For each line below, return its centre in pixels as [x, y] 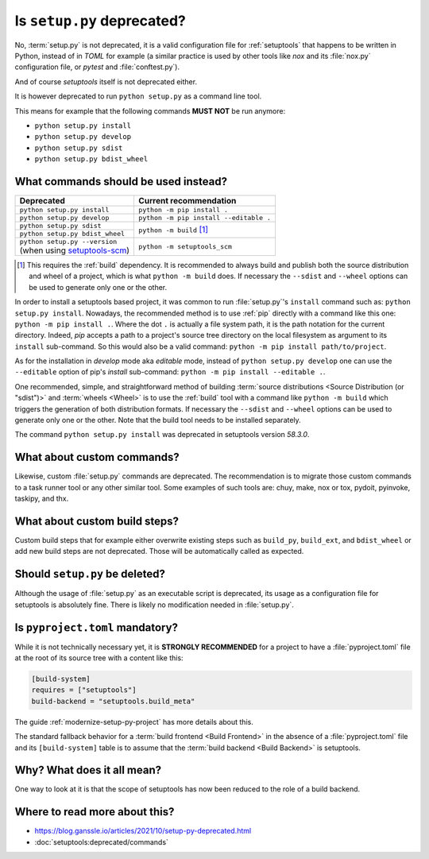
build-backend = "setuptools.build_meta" [113, 701]
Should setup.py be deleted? [90, 574]
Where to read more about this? [95, 812]
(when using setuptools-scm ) [75, 250]
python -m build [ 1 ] [174, 230]
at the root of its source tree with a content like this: [99, 658]
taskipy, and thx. [42, 499]
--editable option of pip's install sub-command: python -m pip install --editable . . [170, 372]
